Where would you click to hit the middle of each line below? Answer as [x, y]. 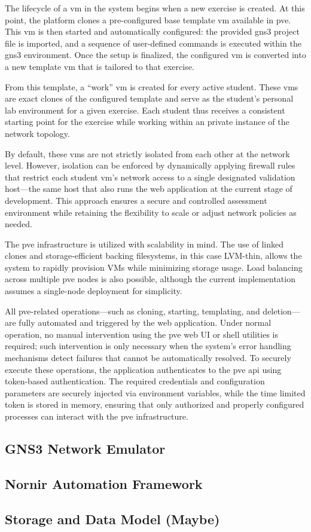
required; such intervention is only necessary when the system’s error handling [148, 346]
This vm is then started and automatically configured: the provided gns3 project [152, 31]
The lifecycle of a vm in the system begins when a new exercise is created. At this [155, 8]
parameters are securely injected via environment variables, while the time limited [155, 392]
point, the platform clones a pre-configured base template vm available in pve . [148, 19]
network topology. [37, 133]
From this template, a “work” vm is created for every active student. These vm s [152, 86]
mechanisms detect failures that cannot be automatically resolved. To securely [148, 358]
